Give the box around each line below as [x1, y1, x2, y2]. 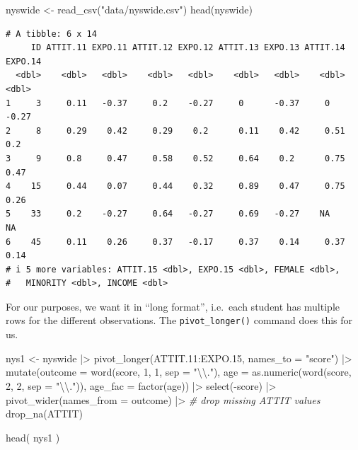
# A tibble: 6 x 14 [6, 28, 97, 39]
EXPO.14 [6, 56, 42, 67]
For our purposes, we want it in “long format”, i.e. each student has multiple [6, 299, 340, 313]
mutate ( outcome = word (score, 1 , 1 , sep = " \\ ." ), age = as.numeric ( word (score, [6, 364, 352, 379]
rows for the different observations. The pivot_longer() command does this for [6, 313, 353, 328]
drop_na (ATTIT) [6, 406, 83, 421]
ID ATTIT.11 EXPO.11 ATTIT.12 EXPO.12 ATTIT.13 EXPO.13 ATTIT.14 [30, 42, 345, 53]
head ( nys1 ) [6, 429, 60, 444]
